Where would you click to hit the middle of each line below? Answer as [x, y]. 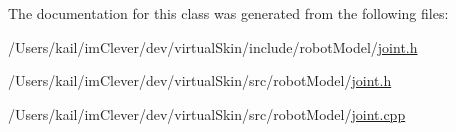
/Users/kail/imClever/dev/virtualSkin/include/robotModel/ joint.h [213, 46]
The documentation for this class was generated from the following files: [228, 13]
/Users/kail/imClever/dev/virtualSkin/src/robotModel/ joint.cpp [207, 113]
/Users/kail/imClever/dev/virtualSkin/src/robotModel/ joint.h [200, 80]
